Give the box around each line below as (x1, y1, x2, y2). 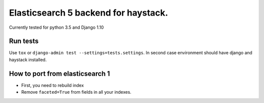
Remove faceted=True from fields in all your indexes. (21, 89, 132, 95)
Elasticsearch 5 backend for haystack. (9, 7, 168, 18)
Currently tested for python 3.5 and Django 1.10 (9, 24, 104, 30)
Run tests (9, 37, 39, 45)
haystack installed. (9, 57, 47, 62)
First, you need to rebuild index (21, 82, 84, 88)
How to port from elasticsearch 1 (9, 69, 110, 78)
